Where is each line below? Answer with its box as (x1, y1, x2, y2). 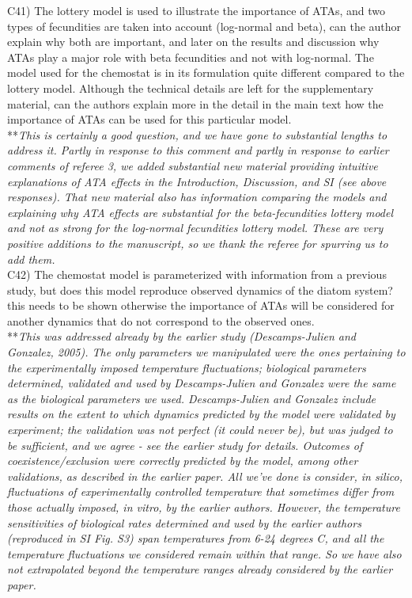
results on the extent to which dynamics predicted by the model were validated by (7, 406, 395, 422)
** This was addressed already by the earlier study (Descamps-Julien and (7, 328, 356, 345)
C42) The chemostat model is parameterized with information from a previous (7, 266, 387, 283)
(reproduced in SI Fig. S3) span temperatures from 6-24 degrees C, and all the (7, 530, 384, 547)
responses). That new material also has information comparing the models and (7, 189, 387, 205)
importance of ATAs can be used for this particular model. (7, 111, 292, 128)
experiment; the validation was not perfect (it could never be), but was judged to (7, 421, 393, 438)
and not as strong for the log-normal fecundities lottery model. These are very (7, 219, 384, 236)
